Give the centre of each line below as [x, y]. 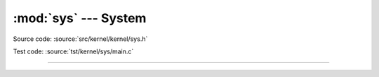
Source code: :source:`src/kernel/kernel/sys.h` [80, 39]
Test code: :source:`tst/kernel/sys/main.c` [73, 51]
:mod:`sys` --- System [80, 18]
